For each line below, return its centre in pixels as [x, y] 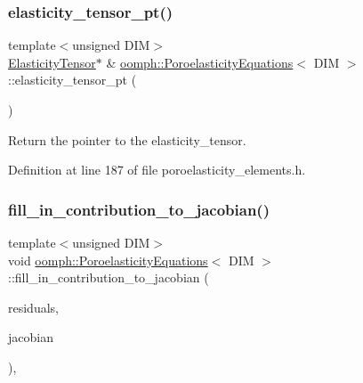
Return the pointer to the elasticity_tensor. [127, 139]
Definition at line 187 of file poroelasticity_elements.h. [157, 170]
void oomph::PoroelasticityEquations [108, 260]
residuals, [33, 307]
